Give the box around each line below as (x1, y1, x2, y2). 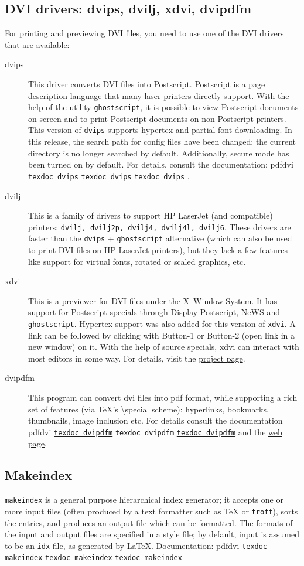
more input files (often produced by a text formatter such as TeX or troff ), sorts (5, 504, 298, 517)
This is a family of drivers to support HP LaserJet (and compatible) (28, 209, 273, 221)
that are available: (5, 38, 70, 50)
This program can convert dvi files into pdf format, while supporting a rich (28, 391, 298, 404)
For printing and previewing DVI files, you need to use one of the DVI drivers (5, 27, 284, 39)
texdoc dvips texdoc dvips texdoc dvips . (28, 169, 190, 182)
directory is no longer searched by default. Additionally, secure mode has (28, 146, 289, 159)
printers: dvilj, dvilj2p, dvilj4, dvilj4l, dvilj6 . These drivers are (28, 220, 291, 233)
